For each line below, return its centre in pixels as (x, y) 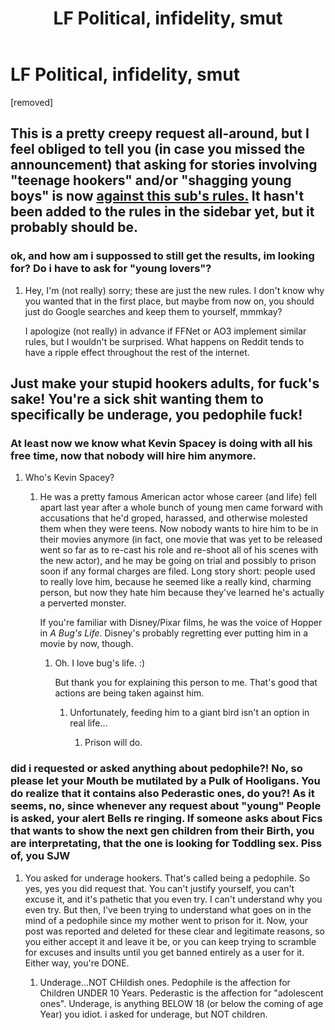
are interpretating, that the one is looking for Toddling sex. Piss (166, 844)
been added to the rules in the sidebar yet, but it (162, 212)
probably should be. (74, 227)
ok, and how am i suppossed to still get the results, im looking (162, 256)
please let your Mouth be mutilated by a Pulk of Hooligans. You (165, 781)
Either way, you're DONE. (77, 963)
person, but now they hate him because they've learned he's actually (182, 593)
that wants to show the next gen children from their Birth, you (162, 831)
